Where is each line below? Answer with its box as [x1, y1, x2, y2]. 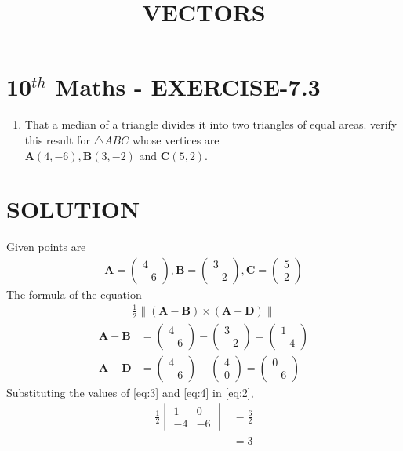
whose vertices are [132, 131, 220, 147]
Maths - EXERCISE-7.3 [55, 71, 321, 103]
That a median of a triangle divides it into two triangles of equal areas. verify [24, 116, 398, 133]
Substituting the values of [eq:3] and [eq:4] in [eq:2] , [6, 384, 254, 400]
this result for [24, 131, 90, 147]
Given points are [6, 238, 86, 255]
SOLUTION [6, 193, 140, 225]
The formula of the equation [6, 286, 142, 302]
